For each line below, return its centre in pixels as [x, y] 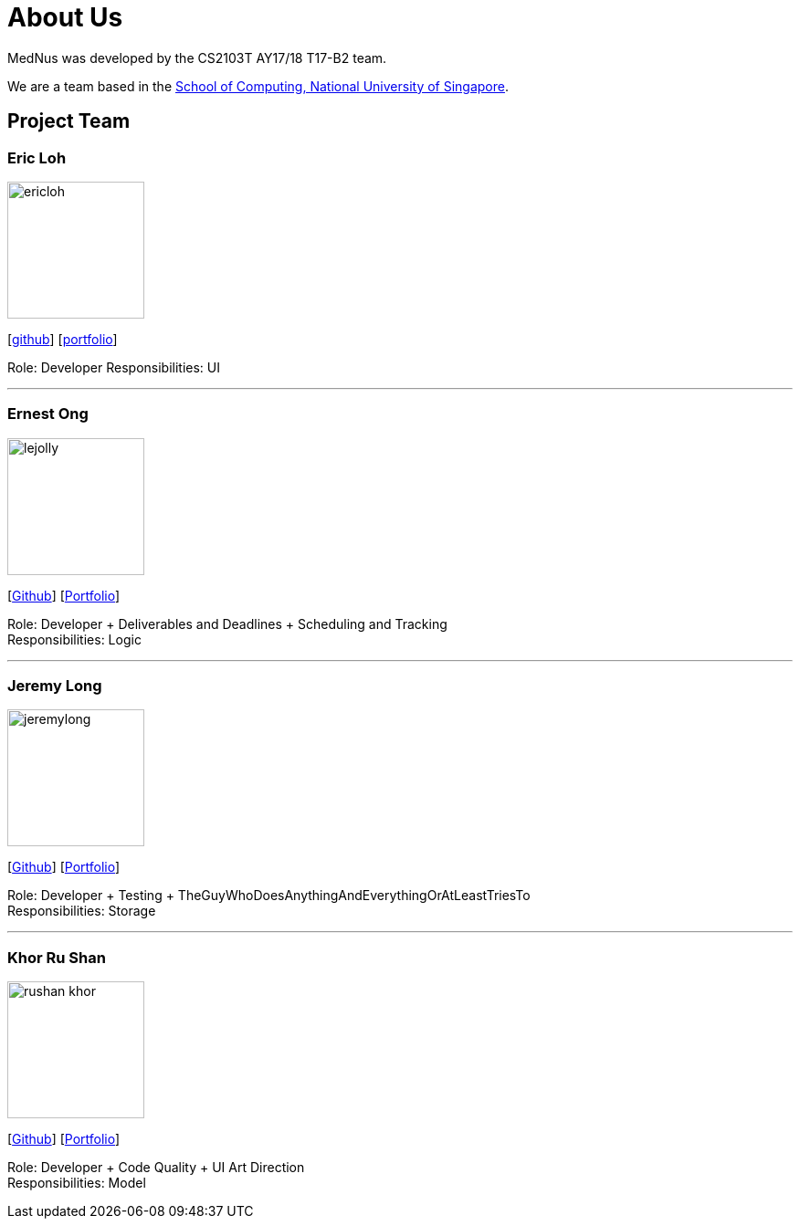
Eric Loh [37, 157]
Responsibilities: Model [77, 1183]
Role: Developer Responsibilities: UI [114, 367]
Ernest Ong [48, 414]
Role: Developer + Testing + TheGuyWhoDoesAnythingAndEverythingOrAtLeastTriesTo [269, 896]
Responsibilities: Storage [82, 911]
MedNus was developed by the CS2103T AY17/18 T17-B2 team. [197, 58]
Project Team [69, 121]
